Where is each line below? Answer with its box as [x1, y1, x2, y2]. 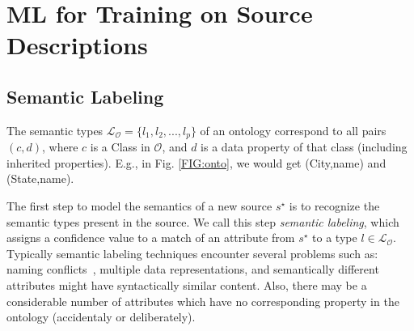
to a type [312, 229, 357, 246]
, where [42, 138, 78, 155]
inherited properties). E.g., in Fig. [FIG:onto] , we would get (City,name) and [6, 154, 387, 171]
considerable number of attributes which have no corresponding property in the [6, 292, 399, 309]
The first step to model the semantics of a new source [6, 197, 272, 214]
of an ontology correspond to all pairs [200, 121, 387, 138]
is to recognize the [289, 197, 380, 214]
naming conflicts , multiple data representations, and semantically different [6, 261, 379, 278]
